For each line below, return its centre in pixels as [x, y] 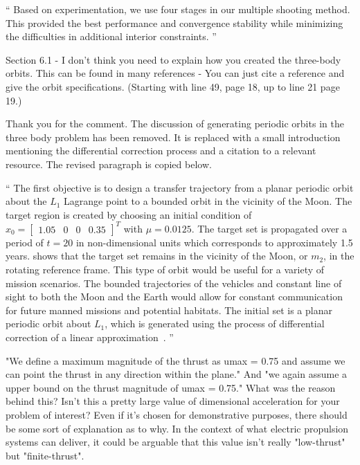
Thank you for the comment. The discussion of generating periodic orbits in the [175, 124]
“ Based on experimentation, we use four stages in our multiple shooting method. [178, 9]
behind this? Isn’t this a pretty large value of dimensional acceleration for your [173, 401]
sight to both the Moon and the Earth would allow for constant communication [174, 297]
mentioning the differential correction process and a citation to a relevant [161, 151]
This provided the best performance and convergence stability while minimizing [174, 22]
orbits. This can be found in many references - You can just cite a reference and [175, 73]
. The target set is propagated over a [269, 228]
